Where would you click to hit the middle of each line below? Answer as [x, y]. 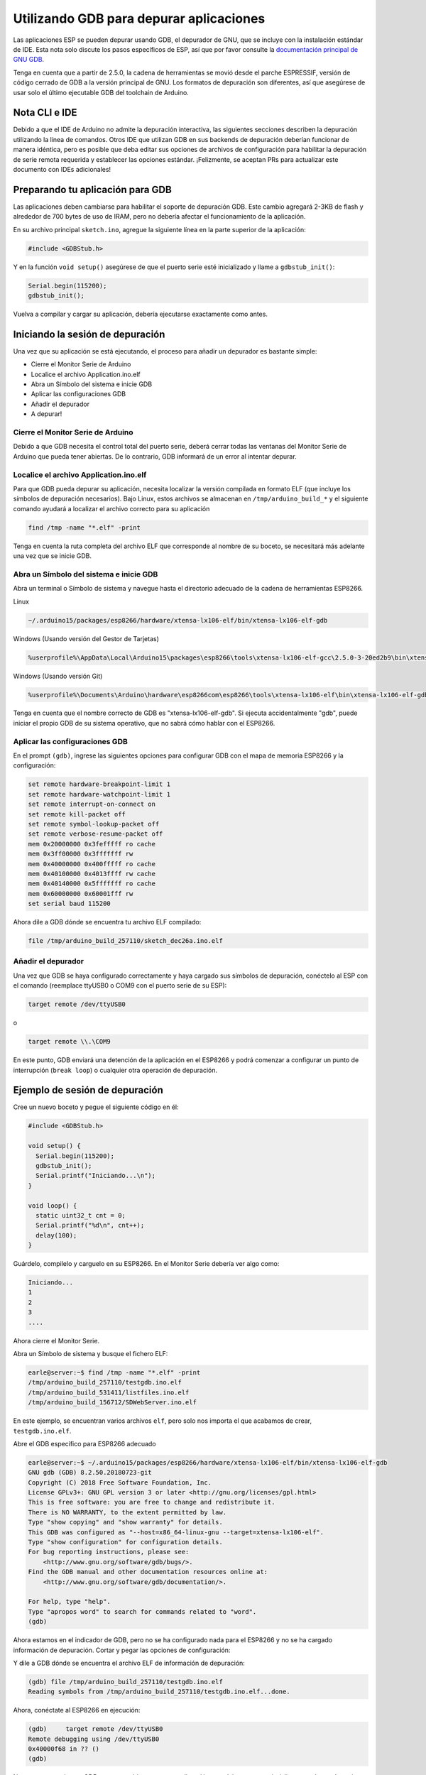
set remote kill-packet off [77, 814]
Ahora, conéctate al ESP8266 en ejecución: [77, 1710]
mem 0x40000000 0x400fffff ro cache [92, 864]
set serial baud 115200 [70, 904]
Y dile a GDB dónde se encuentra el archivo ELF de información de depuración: [129, 1663]
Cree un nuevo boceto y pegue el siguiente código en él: [96, 1107]
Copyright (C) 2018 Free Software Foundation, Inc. [120, 1482]
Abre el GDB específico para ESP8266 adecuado [84, 1443]
